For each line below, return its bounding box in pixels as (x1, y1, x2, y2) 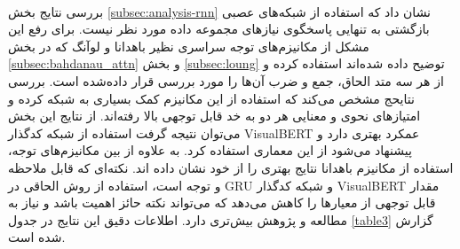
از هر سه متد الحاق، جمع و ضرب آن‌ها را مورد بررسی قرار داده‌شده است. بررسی (8, 71, 444, 89)
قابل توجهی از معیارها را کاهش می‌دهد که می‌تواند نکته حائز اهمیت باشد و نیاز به (8, 193, 436, 212)
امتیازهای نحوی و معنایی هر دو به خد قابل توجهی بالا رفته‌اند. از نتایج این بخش (8, 106, 421, 125)
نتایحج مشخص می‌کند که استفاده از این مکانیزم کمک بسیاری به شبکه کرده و (8, 89, 415, 107)
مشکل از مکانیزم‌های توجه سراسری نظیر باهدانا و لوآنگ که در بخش (8, 36, 369, 55)
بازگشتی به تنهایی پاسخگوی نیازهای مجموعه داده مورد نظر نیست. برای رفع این (8, 19, 430, 38)
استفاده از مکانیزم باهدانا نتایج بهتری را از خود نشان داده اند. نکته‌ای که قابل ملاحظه (8, 158, 454, 176)
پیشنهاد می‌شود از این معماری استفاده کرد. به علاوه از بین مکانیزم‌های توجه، (8, 141, 412, 160)
